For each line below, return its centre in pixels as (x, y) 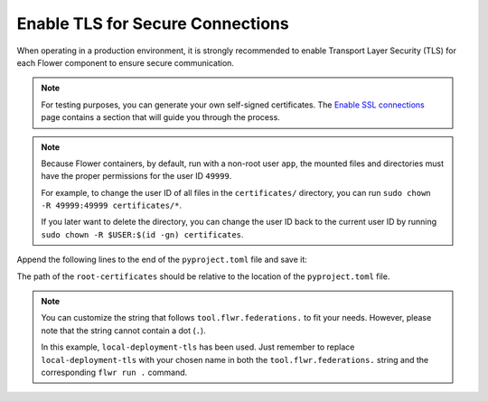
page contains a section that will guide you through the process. (160, 117)
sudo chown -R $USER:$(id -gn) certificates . (142, 234)
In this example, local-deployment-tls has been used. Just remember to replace (198, 347)
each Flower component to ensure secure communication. (126, 62)
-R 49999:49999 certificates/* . (112, 205)
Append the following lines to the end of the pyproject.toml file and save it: (162, 260)
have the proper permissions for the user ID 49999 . (136, 176)
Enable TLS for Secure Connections (153, 23)
